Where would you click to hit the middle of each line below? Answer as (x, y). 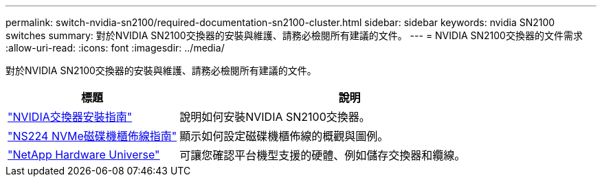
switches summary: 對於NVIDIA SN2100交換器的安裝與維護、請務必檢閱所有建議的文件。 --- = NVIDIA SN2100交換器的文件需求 (294, 35)
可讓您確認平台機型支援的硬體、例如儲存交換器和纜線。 (323, 155)
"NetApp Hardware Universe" (84, 155)
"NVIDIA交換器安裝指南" (70, 117)
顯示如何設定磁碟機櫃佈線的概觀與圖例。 (284, 136)
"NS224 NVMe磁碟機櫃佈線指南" (92, 136)
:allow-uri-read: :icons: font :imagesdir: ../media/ (115, 48)
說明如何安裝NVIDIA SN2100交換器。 (275, 117)
